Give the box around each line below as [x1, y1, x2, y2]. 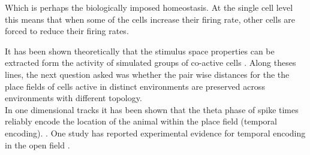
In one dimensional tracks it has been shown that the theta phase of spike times [5, 103, 299, 116]
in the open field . [5, 138, 70, 151]
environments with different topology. [5, 92, 142, 104]
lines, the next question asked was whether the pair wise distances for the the [5, 68, 290, 80]
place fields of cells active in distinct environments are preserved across [5, 80, 265, 92]
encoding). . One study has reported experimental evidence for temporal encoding [5, 126, 306, 139]
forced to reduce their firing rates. [5, 25, 129, 37]
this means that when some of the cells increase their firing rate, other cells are [5, 13, 296, 25]
